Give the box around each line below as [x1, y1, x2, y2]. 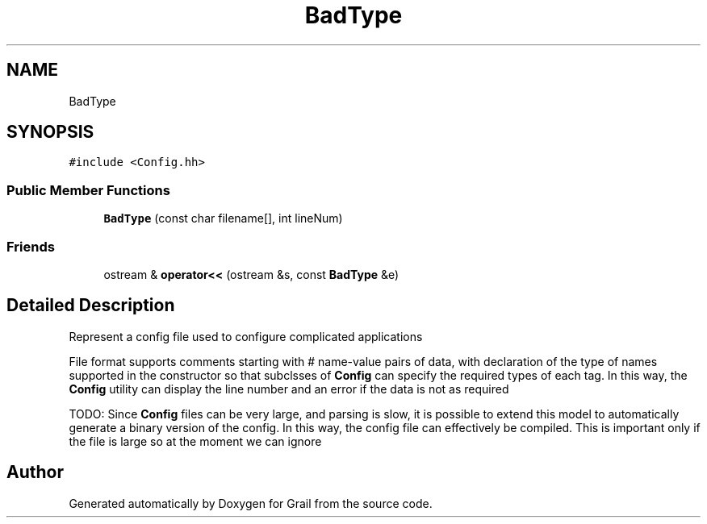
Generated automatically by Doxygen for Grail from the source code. [69, 496, 433, 510]
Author [6, 462, 64, 483]
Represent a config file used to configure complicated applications [69, 329, 423, 343]
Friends [6, 238, 55, 255]
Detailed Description [6, 295, 175, 316]
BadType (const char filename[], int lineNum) [103, 211, 343, 226]
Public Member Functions [6, 181, 170, 198]
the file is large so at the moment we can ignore [69, 434, 322, 448]
